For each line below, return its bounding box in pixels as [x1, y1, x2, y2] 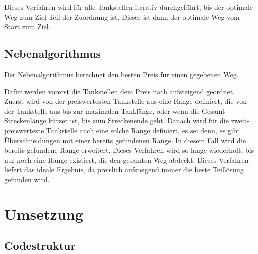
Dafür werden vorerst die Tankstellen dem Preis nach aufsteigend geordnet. [4, 86, 235, 96]
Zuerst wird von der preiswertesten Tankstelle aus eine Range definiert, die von [4, 96, 247, 106]
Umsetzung [4, 203, 83, 224]
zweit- [231, 115, 249, 126]
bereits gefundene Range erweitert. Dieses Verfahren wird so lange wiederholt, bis [4, 145, 254, 155]
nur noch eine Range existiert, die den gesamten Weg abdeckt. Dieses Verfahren [4, 154, 249, 165]
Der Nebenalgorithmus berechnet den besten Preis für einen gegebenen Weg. [4, 69, 239, 79]
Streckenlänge [4, 115, 46, 126]
